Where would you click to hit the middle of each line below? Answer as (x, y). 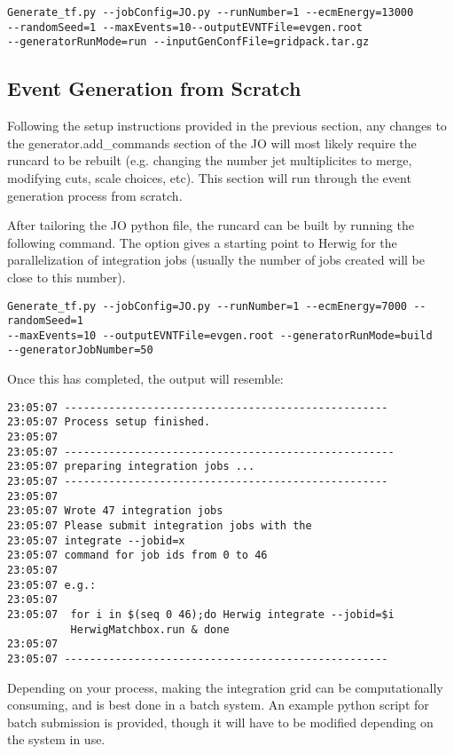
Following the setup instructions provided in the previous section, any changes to (227, 126)
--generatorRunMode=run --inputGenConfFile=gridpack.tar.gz (188, 42)
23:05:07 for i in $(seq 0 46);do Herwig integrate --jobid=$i (201, 614)
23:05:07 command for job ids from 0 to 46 (137, 556)
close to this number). (67, 277)
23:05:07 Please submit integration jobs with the (160, 525)
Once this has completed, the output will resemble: (145, 379)
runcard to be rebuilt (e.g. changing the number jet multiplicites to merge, (210, 160)
